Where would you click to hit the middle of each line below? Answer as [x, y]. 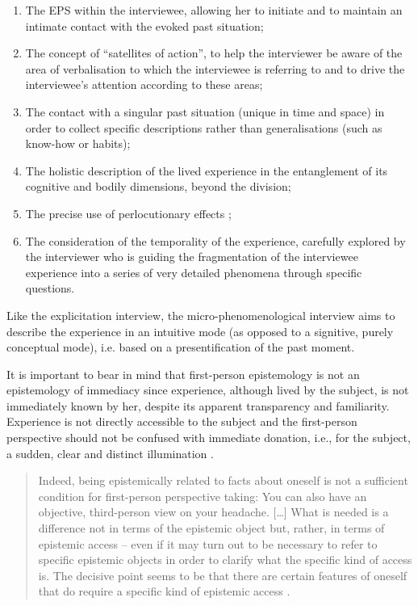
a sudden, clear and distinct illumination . [110, 453]
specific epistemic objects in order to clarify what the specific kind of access [225, 560]
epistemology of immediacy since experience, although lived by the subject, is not [208, 390]
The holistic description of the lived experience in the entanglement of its [207, 170]
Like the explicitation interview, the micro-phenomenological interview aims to [201, 315]
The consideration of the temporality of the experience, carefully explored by [215, 240]
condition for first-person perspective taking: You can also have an [203, 496]
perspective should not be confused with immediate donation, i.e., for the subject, [209, 438]
